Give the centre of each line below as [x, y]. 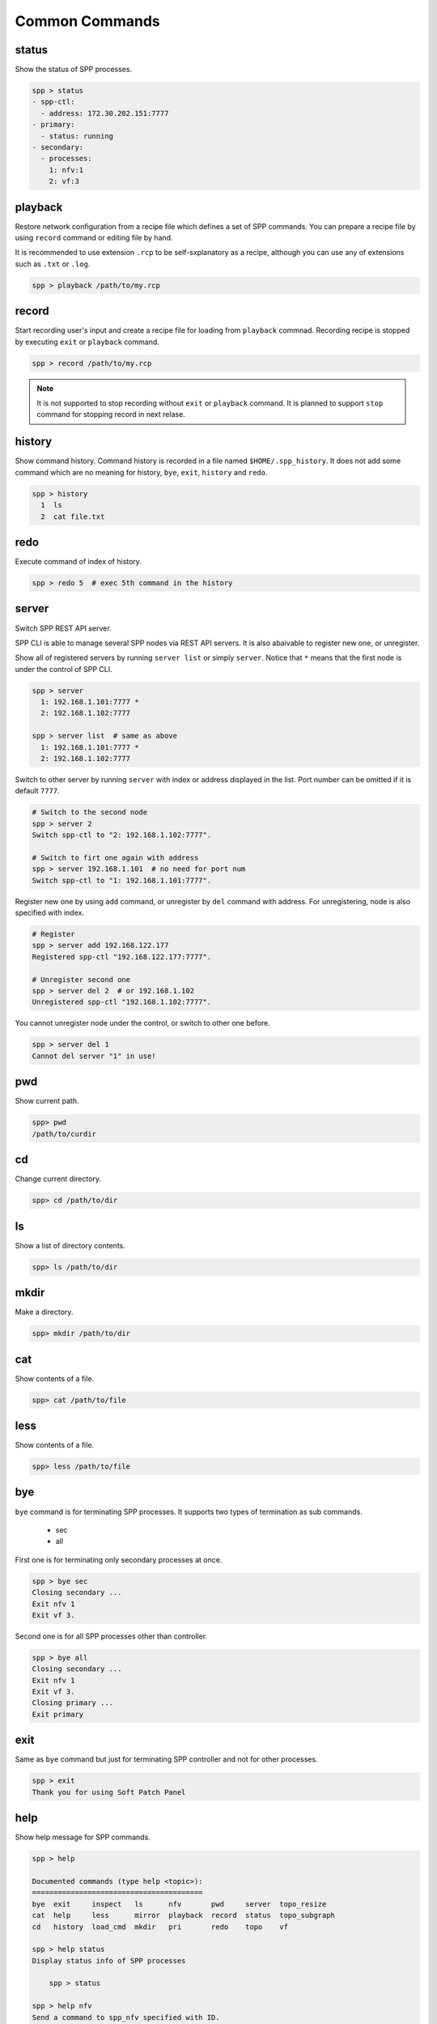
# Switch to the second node [90, 812]
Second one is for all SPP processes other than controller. [111, 1636]
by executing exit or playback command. [87, 342]
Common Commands [88, 21]
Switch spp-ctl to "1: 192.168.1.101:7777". [122, 880]
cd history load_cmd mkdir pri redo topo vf [160, 1926]
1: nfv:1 [66, 170]
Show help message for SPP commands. [83, 1837]
